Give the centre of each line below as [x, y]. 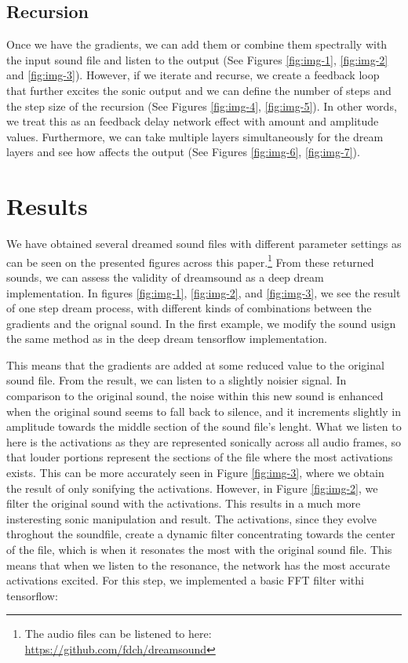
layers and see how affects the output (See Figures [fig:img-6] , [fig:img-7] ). [183, 152]
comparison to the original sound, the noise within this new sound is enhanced [195, 396]
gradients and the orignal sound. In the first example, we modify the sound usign [201, 323]
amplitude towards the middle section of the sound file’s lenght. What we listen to [204, 426]
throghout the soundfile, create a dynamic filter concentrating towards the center [201, 534]
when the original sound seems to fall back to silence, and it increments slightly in [204, 411]
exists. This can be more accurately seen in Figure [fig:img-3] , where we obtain [195, 473]
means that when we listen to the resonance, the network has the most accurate [198, 565]
